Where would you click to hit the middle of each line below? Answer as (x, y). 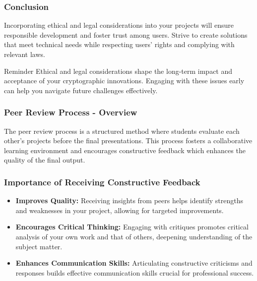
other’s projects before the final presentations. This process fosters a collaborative (128, 140)
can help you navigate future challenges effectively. (81, 90)
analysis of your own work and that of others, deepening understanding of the (134, 236)
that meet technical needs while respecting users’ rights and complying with (119, 44)
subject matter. (39, 246)
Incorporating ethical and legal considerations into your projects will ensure (119, 25)
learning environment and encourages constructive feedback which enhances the (125, 150)
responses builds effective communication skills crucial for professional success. (135, 272)
